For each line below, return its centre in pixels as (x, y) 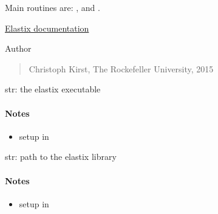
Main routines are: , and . (53, 7)
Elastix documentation (47, 28)
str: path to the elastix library (61, 157)
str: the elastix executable (53, 89)
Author (18, 48)
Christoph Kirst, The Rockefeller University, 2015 (121, 68)
